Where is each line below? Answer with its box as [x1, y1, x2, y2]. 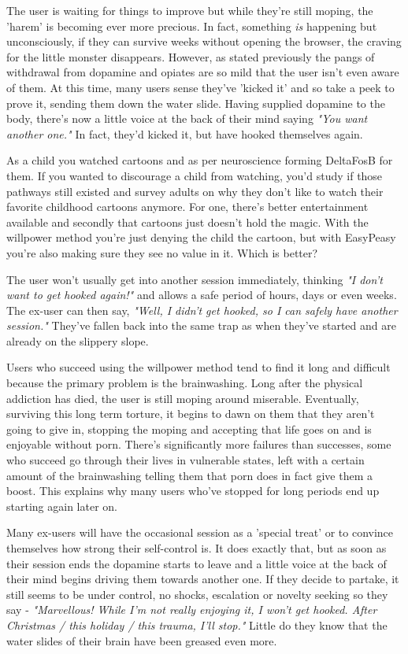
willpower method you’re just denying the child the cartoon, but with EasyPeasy [6, 229, 396, 246]
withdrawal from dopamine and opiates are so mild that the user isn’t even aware [6, 64, 399, 80]
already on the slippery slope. [6, 332, 149, 349]
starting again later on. [6, 497, 117, 514]
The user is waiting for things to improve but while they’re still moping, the [6, 2, 373, 18]
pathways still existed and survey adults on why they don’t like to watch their [6, 183, 384, 199]
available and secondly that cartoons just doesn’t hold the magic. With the [6, 213, 369, 230]
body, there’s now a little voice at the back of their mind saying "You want [6, 110, 368, 127]
